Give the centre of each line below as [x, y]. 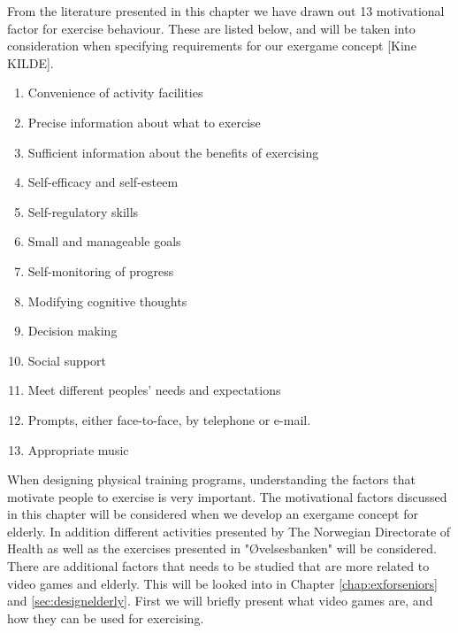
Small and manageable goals [104, 241]
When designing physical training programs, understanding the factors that [211, 479]
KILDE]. [31, 62]
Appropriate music [78, 449]
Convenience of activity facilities [115, 93]
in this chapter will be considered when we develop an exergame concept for [213, 514]
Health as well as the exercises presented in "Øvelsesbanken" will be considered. [222, 548]
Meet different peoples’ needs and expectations [154, 390]
